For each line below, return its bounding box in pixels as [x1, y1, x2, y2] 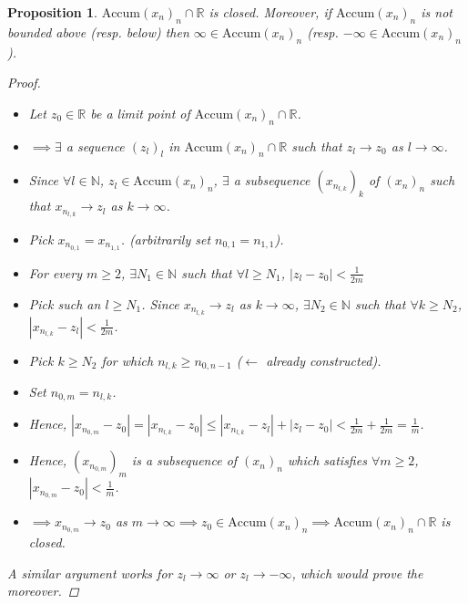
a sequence [66, 136, 125, 155]
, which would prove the [291, 563, 423, 582]
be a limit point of [90, 103, 190, 122]
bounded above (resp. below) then [7, 22, 189, 41]
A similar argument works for [7, 563, 173, 582]
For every [28, 263, 82, 282]
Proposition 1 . [7, 3, 97, 21]
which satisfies [287, 451, 367, 470]
